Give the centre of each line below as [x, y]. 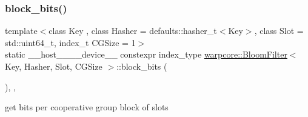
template [21, 31]
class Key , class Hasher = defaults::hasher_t [133, 31]
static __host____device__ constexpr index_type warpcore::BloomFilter [146, 54]
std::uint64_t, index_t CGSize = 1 [70, 42]
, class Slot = [279, 31]
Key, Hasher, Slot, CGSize [54, 66]
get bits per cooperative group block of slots [87, 107]
